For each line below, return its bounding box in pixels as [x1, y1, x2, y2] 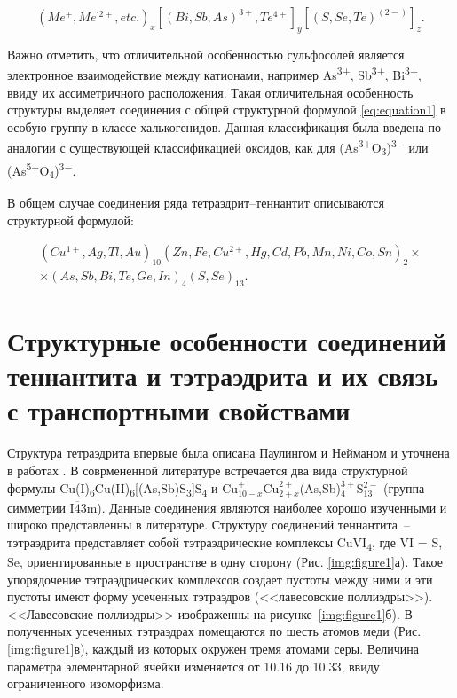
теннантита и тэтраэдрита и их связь [7, 357, 438, 394]
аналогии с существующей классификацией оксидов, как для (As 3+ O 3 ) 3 [7, 136, 397, 159]
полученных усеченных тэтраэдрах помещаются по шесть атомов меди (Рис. [7, 622, 422, 640]
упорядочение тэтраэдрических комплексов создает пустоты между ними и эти [7, 569, 433, 588]
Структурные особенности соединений [7, 323, 446, 359]
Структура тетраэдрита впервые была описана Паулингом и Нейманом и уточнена [7, 443, 450, 462]
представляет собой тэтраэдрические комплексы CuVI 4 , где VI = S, [75, 532, 443, 553]
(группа [382, 478, 425, 497]
